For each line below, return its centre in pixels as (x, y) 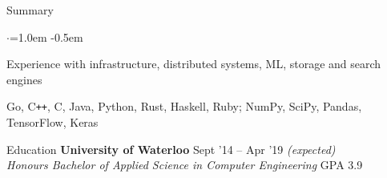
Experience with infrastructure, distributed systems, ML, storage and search (194, 64)
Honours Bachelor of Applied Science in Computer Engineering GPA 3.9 (185, 165)
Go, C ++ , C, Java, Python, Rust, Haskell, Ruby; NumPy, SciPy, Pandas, (184, 106)
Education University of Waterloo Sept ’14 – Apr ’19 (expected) (171, 149)
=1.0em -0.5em (46, 36)
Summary (30, 10)
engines (24, 79)
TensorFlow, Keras (52, 122)
